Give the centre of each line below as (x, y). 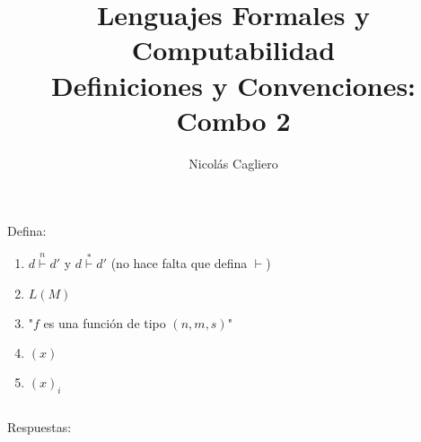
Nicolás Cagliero (233, 163)
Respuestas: (39, 427)
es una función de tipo (105, 322)
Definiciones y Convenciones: (233, 85)
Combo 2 (233, 120)
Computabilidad (233, 50)
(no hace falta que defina (179, 263)
